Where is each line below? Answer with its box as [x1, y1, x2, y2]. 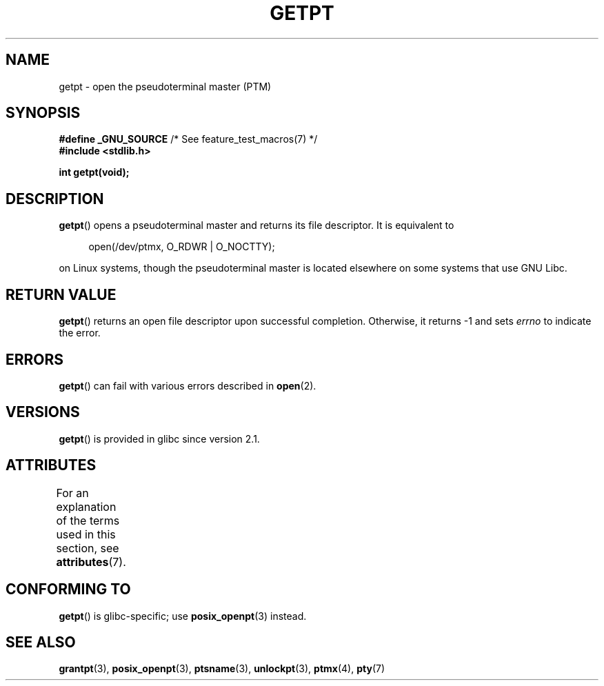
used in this [56, 527, 116, 541]
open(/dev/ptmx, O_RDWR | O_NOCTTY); [88, 241, 275, 253]
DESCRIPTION [6, 190, 104, 208]
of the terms [56, 513, 120, 527]
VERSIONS [6, 403, 80, 421]
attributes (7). [56, 554, 126, 569]
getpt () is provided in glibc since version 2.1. [59, 432, 260, 445]
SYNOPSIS [6, 104, 81, 122]
